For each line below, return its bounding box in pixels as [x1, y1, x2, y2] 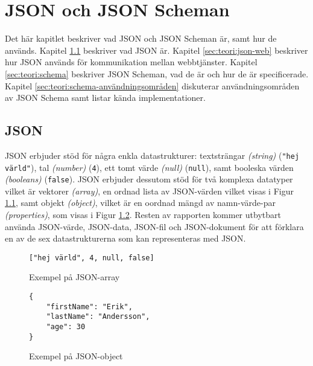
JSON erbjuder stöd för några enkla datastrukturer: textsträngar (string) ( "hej [5, 149, 300, 161]
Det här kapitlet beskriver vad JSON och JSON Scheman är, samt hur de [5, 32, 277, 45]
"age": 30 [46, 323, 86, 332]
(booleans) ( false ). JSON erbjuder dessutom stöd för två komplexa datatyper [5, 173, 293, 185]
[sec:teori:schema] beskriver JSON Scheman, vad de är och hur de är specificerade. [5, 67, 309, 80]
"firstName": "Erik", [46, 302, 133, 311]
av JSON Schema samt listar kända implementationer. [5, 91, 206, 104]
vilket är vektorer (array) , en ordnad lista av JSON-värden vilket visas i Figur [5, 184, 294, 197]
